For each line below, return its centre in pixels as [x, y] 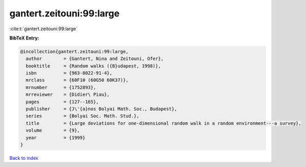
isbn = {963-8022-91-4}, [69, 73]
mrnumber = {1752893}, [61, 87]
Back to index [24, 158]
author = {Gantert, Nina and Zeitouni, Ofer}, [95, 59]
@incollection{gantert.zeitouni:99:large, [74, 51]
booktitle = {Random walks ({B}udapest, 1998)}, [93, 66]
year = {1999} [56, 138]
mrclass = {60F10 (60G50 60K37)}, [77, 80]
